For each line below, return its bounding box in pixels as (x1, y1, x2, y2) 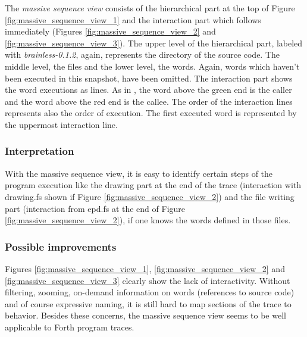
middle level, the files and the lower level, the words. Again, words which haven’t (5, 60, 300, 72)
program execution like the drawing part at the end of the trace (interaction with (5, 179, 302, 191)
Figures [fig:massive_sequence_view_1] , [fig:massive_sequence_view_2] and (5, 262, 285, 274)
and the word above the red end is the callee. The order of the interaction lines (5, 95, 293, 107)
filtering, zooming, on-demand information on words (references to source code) (5, 286, 295, 298)
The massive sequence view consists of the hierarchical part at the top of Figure (5, 2, 295, 14)
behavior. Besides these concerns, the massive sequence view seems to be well (5, 309, 286, 322)
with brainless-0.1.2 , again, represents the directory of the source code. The (5, 48, 280, 61)
